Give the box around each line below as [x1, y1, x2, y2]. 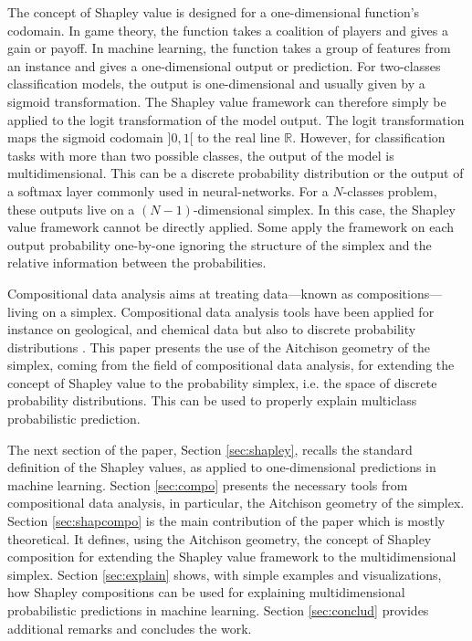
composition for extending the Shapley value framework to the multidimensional [7, 547, 456, 566]
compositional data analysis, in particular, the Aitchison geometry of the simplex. [7, 493, 465, 512]
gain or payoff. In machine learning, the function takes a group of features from [7, 38, 451, 58]
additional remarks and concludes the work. [7, 618, 252, 637]
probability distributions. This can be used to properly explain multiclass [7, 391, 417, 410]
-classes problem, [342, 181, 437, 200]
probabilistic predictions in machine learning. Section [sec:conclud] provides [7, 601, 429, 619]
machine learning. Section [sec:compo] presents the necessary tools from [7, 475, 408, 494]
